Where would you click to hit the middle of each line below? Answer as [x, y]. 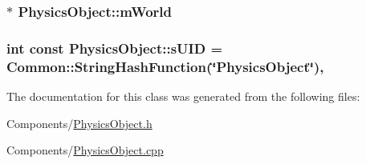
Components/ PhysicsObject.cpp [85, 150]
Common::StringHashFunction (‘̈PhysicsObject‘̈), [165, 66]
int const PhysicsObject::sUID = [115, 48]
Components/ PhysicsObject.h [79, 123]
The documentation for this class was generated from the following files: [183, 96]
